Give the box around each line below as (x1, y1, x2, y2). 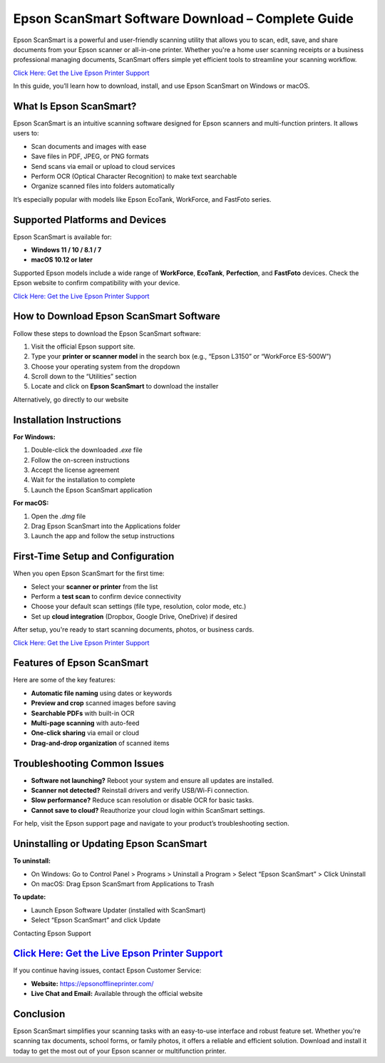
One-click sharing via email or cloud (31, 729, 139, 737)
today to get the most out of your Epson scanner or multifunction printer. (13, 1047, 227, 1055)
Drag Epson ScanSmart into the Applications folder (31, 521, 181, 530)
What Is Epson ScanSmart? (13, 100, 137, 112)
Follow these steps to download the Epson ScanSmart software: (13, 329, 201, 338)
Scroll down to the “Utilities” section (31, 372, 137, 381)
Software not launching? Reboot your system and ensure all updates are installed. (31, 776, 274, 784)
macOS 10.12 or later (31, 255, 93, 264)
